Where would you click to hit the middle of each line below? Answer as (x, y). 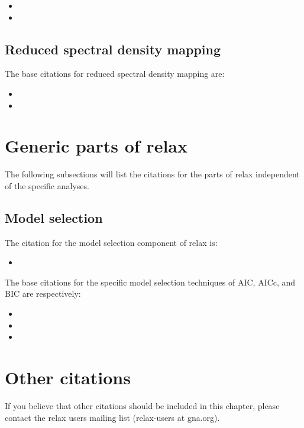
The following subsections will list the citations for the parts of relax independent (152, 174)
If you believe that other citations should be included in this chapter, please (142, 405)
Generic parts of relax (96, 146)
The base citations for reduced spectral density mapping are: (115, 74)
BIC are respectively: (43, 294)
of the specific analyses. (47, 185)
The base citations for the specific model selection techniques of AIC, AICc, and (150, 282)
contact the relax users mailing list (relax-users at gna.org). (112, 417)
